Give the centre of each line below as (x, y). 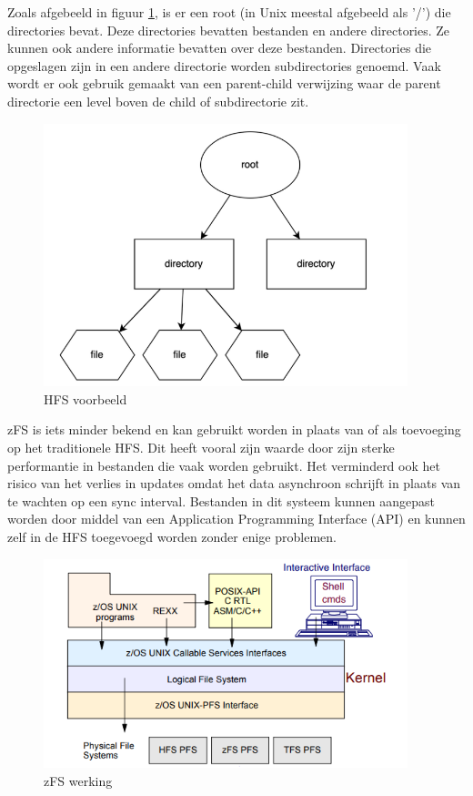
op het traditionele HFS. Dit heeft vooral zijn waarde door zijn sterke (201, 447)
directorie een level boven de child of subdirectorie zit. (158, 101)
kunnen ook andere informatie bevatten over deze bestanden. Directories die (220, 48)
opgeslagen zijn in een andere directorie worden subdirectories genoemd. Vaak (224, 65)
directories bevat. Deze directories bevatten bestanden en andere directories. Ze (229, 30)
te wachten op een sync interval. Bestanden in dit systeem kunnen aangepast (221, 500)
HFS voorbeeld (86, 398)
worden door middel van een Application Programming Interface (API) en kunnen (236, 519)
